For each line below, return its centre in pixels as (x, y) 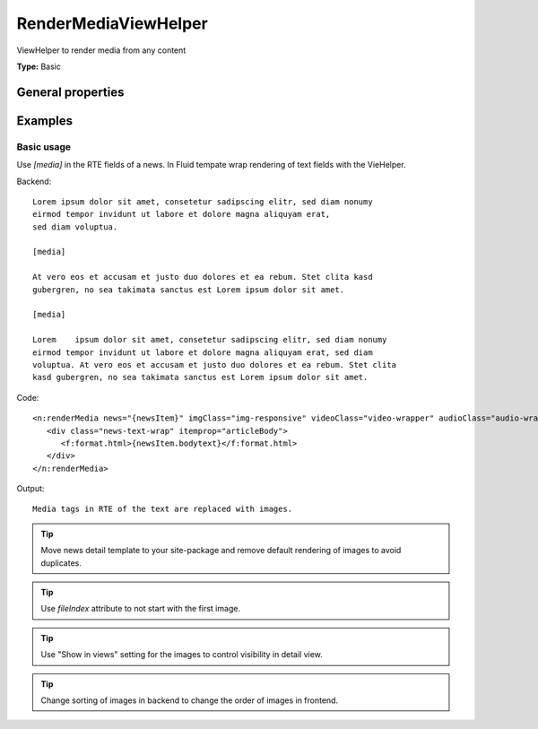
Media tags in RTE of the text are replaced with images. (163, 509)
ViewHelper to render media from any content (101, 50)
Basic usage (44, 146)
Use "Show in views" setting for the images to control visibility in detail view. (182, 655)
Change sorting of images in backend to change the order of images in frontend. (190, 700)
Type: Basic (39, 66)
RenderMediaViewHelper (112, 23)
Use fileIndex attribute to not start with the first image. (141, 609)
